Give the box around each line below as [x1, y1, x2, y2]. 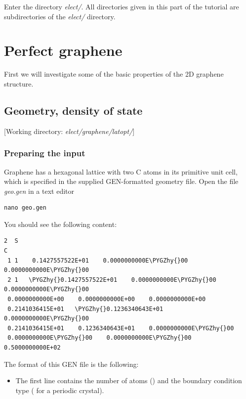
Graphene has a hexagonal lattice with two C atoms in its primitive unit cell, [4, 166, 238, 177]
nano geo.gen [4, 204, 46, 212]
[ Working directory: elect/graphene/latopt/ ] [4, 126, 135, 136]
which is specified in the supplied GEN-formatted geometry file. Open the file [4, 176, 239, 186]
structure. [4, 78, 34, 89]
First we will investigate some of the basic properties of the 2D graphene [4, 69, 224, 79]
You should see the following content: [4, 219, 117, 229]
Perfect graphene [4, 40, 123, 60]
